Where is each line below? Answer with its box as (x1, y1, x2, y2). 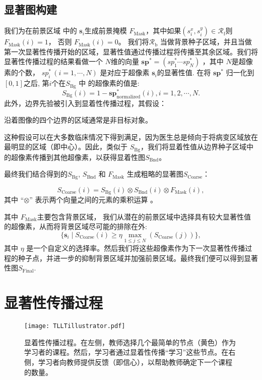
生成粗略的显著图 (126, 169, 183, 179)
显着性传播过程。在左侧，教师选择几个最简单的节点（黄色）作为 (24, 337, 236, 347)
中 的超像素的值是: (79, 78, 140, 88)
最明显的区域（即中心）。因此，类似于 (4, 141, 127, 152)
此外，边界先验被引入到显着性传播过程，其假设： (4, 97, 166, 108)
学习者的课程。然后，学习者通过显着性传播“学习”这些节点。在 (24, 347, 229, 357)
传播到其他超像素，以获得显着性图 (32, 151, 145, 162)
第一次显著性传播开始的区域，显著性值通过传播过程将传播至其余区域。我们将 (4, 46, 258, 57)
